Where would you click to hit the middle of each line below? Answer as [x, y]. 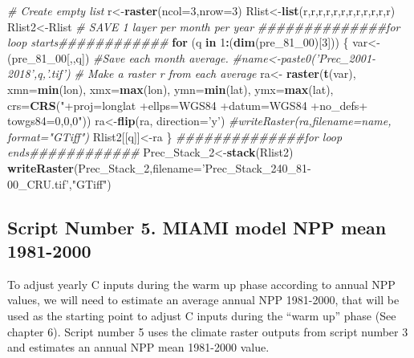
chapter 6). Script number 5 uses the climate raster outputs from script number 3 [208, 331]
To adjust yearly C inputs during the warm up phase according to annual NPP [201, 284]
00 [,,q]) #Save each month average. [142, 57]
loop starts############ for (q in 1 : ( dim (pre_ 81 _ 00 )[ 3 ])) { [178, 42]
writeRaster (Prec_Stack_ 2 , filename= [105, 167]
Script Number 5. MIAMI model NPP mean [197, 227]
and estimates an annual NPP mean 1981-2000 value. [138, 347]
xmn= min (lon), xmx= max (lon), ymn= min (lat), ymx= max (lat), [170, 89]
